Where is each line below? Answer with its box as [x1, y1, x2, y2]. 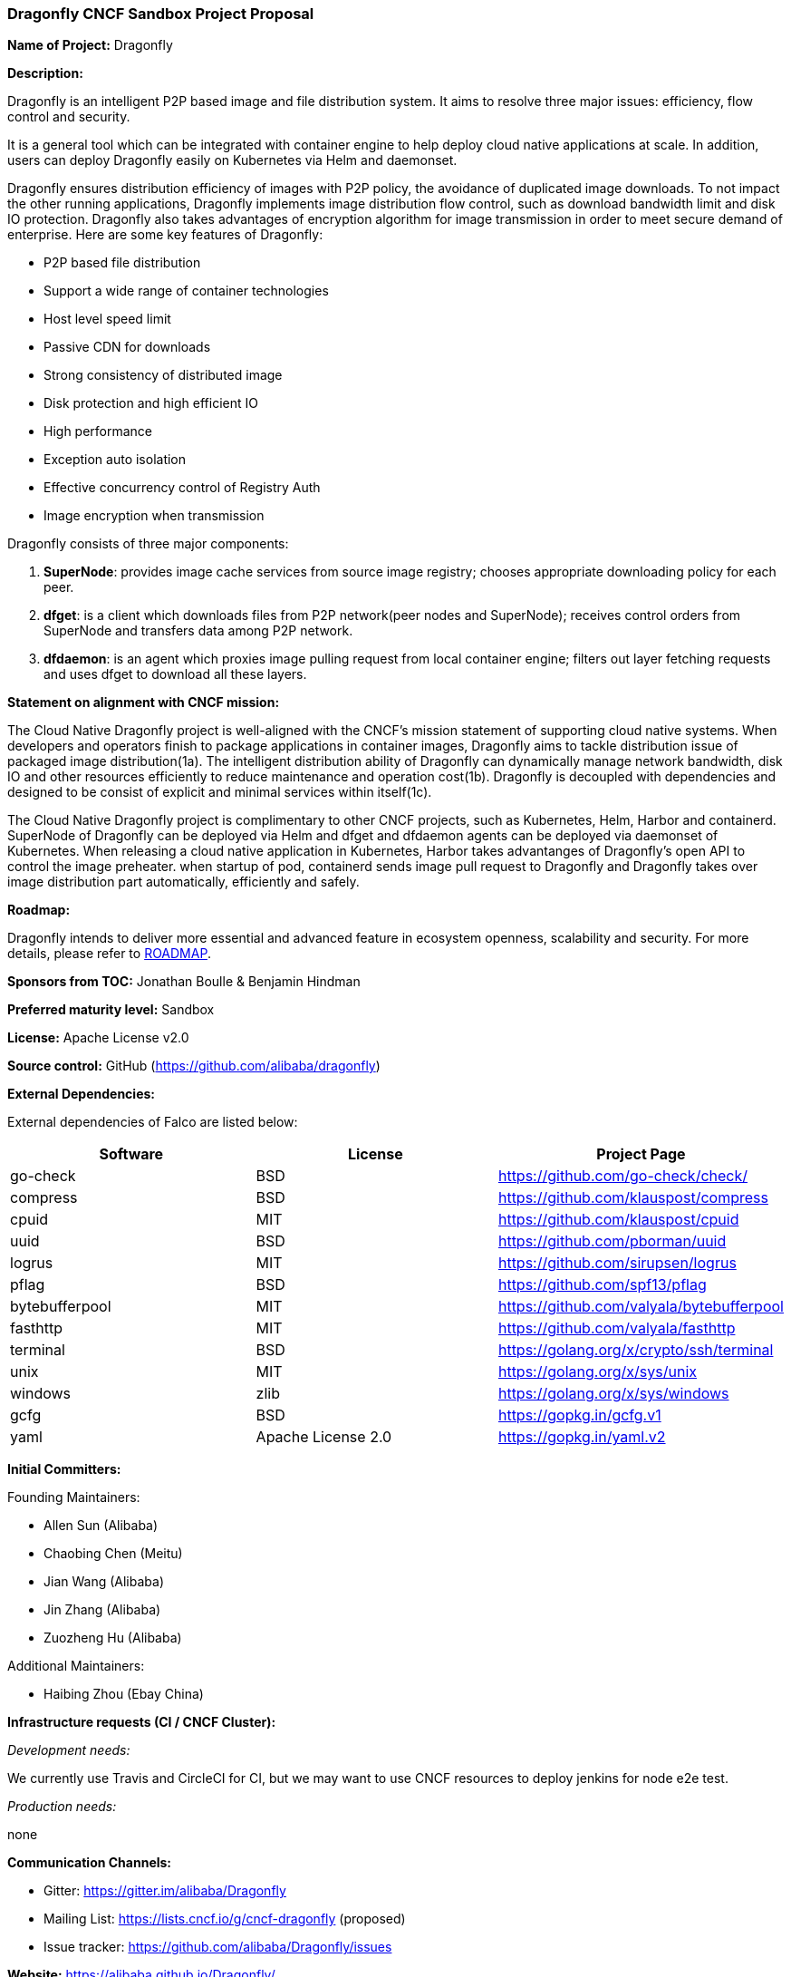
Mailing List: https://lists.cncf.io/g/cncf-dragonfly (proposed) [43, 1911, 406, 1927]
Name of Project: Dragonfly [7, 37, 173, 53]
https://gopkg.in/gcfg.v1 [497, 1406, 661, 1425]
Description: [7, 65, 83, 82]
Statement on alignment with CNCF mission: [7, 694, 280, 711]
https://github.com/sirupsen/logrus [497, 1254, 737, 1273]
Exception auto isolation [43, 451, 187, 468]
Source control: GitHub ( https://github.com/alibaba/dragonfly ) [7, 1058, 381, 1074]
